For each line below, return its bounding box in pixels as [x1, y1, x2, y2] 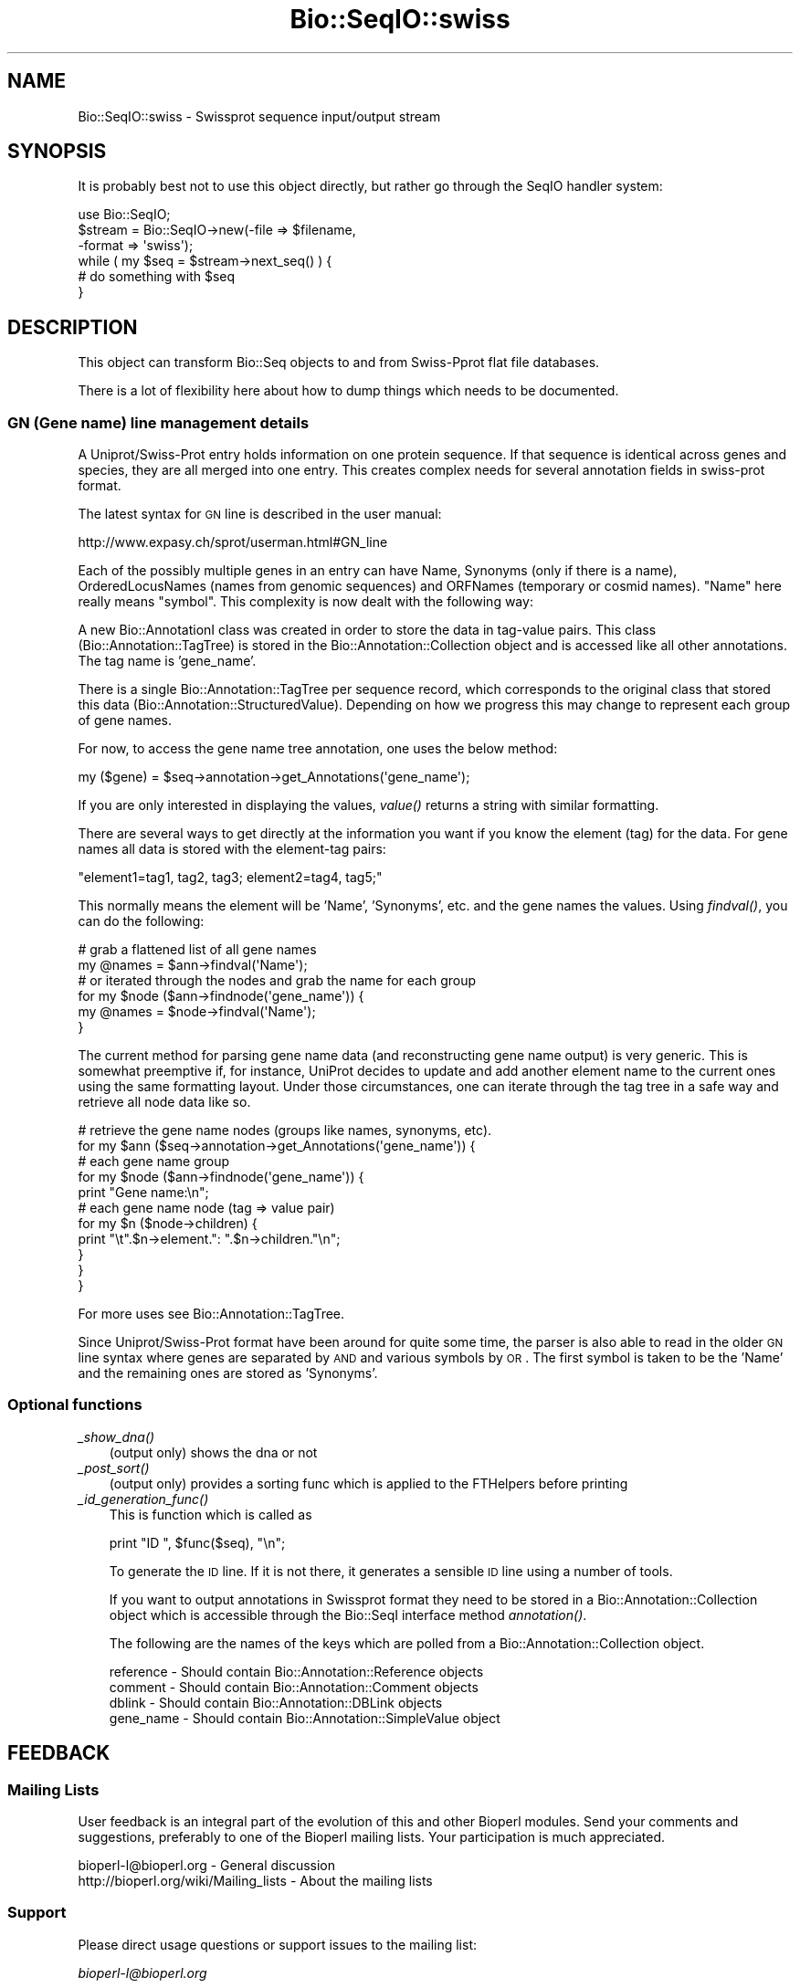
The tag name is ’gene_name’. [78, 653, 257, 669]
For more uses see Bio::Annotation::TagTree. [78, 1306, 345, 1322]
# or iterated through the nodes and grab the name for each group [78, 973, 477, 989]
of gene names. [78, 712, 173, 729]
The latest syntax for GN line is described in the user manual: [78, 506, 442, 522]
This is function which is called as [109, 1506, 312, 1522]
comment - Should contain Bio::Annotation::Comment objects [109, 1678, 479, 1695]
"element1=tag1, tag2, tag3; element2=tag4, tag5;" [78, 869, 383, 886]
